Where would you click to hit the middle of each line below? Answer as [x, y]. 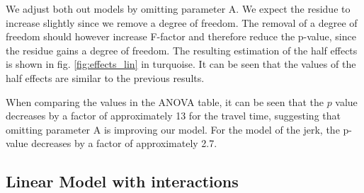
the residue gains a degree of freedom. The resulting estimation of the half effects [182, 50]
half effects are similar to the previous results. [105, 77]
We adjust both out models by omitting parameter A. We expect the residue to [178, 8]
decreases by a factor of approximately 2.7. [124, 143]
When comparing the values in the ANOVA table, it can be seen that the [165, 101]
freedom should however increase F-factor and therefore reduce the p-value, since [181, 36]
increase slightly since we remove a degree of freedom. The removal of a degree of [182, 22]
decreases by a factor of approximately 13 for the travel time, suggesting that [173, 116]
